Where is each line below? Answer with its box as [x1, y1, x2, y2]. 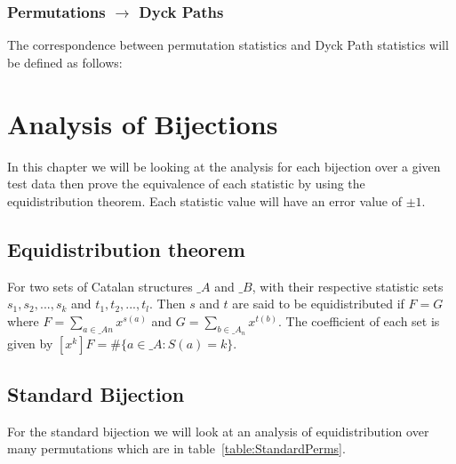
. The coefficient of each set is [278, 311, 440, 330]
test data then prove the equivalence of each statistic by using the [7, 174, 365, 193]
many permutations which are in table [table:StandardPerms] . [7, 439, 346, 458]
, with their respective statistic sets [252, 276, 444, 295]
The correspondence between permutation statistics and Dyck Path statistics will [7, 36, 449, 54]
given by [7, 334, 53, 353]
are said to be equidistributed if [232, 294, 404, 313]
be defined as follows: [7, 52, 123, 71]
